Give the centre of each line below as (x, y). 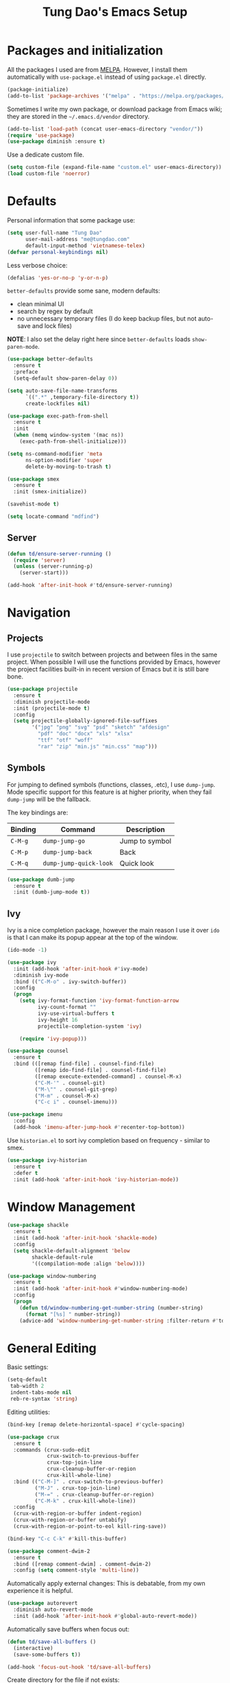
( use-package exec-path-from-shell (58, 416)
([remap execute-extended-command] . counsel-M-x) (108, 1076)
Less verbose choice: (37, 265)
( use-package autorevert (42, 1603)
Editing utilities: (28, 1412)
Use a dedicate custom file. (46, 154)
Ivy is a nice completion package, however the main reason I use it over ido (114, 930)
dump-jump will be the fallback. (49, 799)
